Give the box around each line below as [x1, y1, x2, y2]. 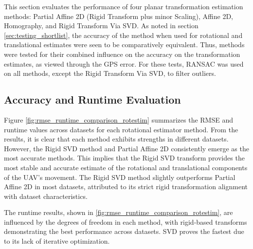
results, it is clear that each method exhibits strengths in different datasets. [4, 134, 229, 144]
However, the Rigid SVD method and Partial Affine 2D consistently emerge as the [4, 143, 249, 153]
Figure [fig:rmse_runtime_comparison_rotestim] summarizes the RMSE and [4, 114, 233, 124]
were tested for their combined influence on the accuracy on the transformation [4, 49, 240, 59]
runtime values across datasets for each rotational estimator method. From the [4, 124, 238, 134]
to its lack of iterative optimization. [4, 236, 110, 246]
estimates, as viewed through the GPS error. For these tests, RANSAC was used [4, 58, 244, 69]
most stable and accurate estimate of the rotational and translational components [4, 162, 248, 172]
